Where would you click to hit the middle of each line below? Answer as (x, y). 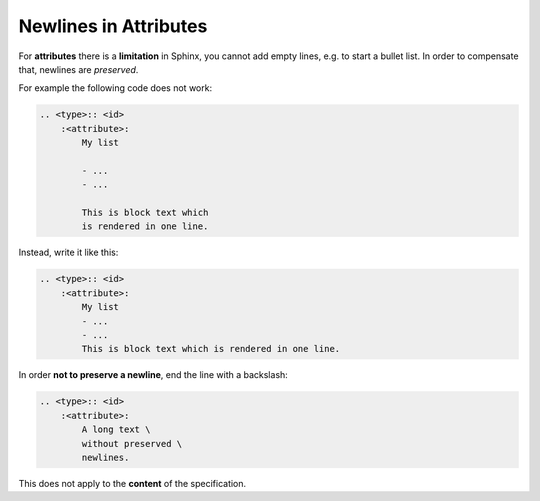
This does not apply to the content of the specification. (132, 483)
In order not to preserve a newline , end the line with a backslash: (153, 375)
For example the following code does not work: (115, 88)
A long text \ (116, 429)
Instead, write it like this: (68, 252)
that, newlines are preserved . (78, 69)
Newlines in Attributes (113, 26)
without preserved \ (132, 443)
